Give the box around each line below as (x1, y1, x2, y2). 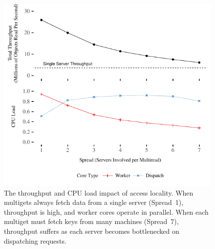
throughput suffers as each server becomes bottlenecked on (4, 225, 179, 236)
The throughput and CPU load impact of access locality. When (4, 187, 193, 198)
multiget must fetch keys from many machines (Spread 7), (4, 216, 179, 226)
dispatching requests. (4, 235, 66, 246)
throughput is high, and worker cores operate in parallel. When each (4, 206, 209, 217)
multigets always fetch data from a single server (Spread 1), (4, 197, 184, 207)
